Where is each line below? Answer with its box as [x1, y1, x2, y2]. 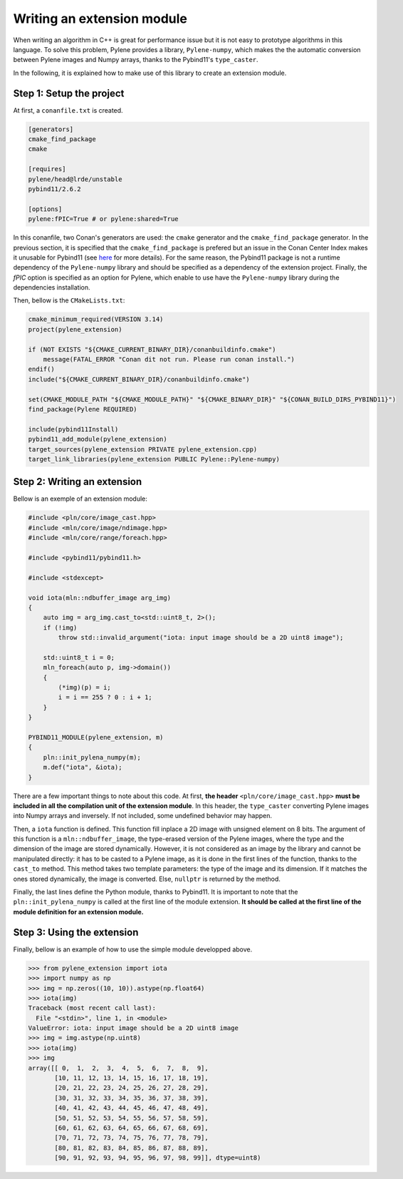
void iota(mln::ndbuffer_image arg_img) [28, 593, 171, 602]
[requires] [28, 165, 66, 173]
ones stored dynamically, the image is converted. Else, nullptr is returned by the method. [13, 874, 281, 883]
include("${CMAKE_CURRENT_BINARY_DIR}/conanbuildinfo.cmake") [28, 375, 250, 383]
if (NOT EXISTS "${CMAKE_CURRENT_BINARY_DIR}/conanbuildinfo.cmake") [28, 345, 276, 353]
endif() [28, 365, 55, 374]
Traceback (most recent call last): [28, 1004, 157, 1012]
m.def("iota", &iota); [43, 763, 122, 772]
